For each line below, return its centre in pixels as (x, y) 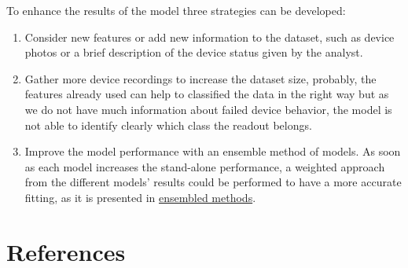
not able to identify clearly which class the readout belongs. (168, 125)
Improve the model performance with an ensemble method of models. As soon (213, 151)
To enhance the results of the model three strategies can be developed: (176, 10)
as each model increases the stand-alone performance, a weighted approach (205, 166)
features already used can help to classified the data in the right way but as (207, 94)
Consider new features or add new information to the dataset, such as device (210, 37)
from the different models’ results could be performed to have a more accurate (213, 182)
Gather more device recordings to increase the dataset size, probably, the (200, 78)
